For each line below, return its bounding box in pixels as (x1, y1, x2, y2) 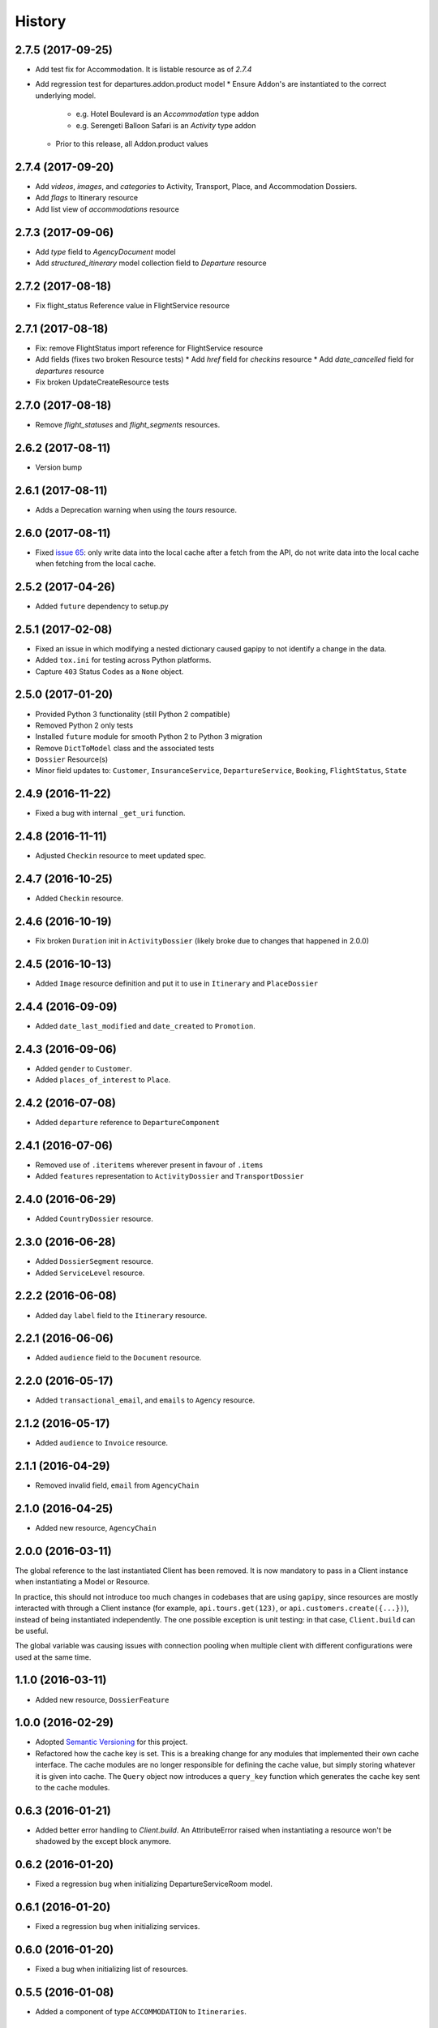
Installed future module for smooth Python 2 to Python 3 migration (35, 732, 263, 741)
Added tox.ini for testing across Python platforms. (35, 655, 212, 665)
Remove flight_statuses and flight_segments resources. (35, 419, 221, 429)
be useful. (15, 1626, 49, 1635)
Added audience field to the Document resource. (35, 1353, 202, 1363)
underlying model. (35, 90, 97, 101)
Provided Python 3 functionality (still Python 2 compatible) (35, 709, 230, 719)
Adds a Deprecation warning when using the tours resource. (35, 505, 237, 514)
